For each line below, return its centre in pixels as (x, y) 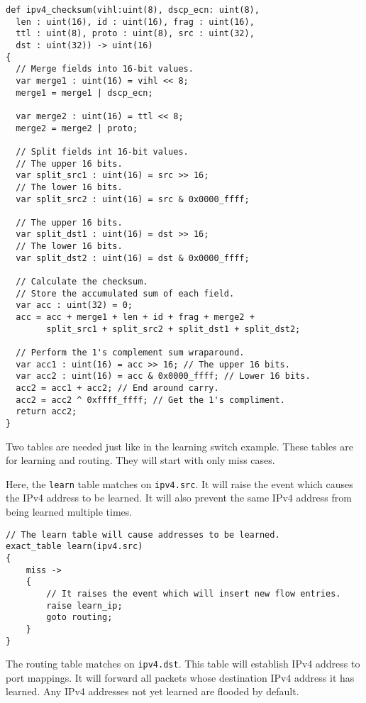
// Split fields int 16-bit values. (102, 151)
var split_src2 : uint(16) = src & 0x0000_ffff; (133, 199)
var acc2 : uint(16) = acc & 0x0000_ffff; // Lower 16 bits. (163, 376)
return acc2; (46, 412)
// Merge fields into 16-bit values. (105, 69)
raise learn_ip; (84, 605)
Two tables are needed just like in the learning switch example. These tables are (180, 446)
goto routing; (79, 618)
